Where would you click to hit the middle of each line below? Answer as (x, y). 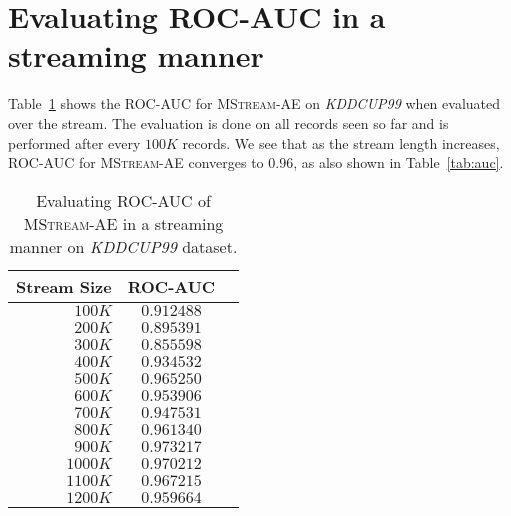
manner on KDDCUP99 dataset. (123, 246)
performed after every (74, 142)
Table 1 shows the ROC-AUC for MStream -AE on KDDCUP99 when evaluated (254, 103)
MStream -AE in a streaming (123, 223)
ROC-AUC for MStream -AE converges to (136, 162)
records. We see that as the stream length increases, (341, 142)
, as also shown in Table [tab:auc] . (398, 162)
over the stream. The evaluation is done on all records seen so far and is (228, 122)
